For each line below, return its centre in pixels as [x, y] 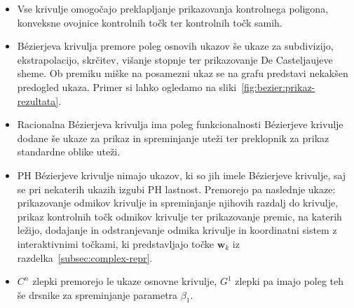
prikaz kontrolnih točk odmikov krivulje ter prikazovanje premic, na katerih [179, 216]
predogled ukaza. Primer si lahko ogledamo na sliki [127, 86]
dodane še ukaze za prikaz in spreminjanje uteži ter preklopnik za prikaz [173, 138]
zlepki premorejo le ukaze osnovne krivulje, [125, 281]
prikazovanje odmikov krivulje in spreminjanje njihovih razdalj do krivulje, [178, 203]
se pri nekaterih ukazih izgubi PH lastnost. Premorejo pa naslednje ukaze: [176, 189]
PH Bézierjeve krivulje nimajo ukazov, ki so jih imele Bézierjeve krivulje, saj [182, 175]
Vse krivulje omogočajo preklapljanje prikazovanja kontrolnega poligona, [173, 8]
